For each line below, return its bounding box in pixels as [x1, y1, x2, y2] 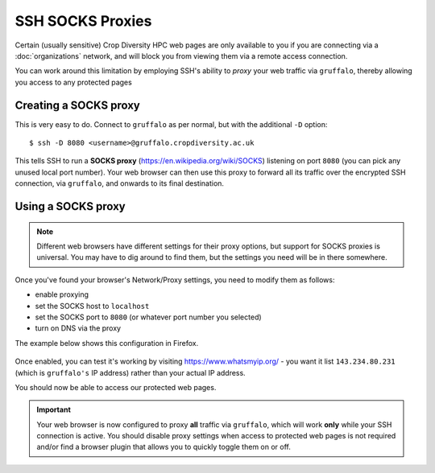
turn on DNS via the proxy [35, 323, 121, 333]
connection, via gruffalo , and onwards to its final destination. [14, 179, 225, 188]
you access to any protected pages [14, 77, 132, 87]
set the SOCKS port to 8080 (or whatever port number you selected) [35, 312, 262, 322]
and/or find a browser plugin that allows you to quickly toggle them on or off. [36, 442, 292, 452]
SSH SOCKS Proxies [14, 12, 152, 30]
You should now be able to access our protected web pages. [14, 382, 217, 392]
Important [36, 405, 72, 414]
